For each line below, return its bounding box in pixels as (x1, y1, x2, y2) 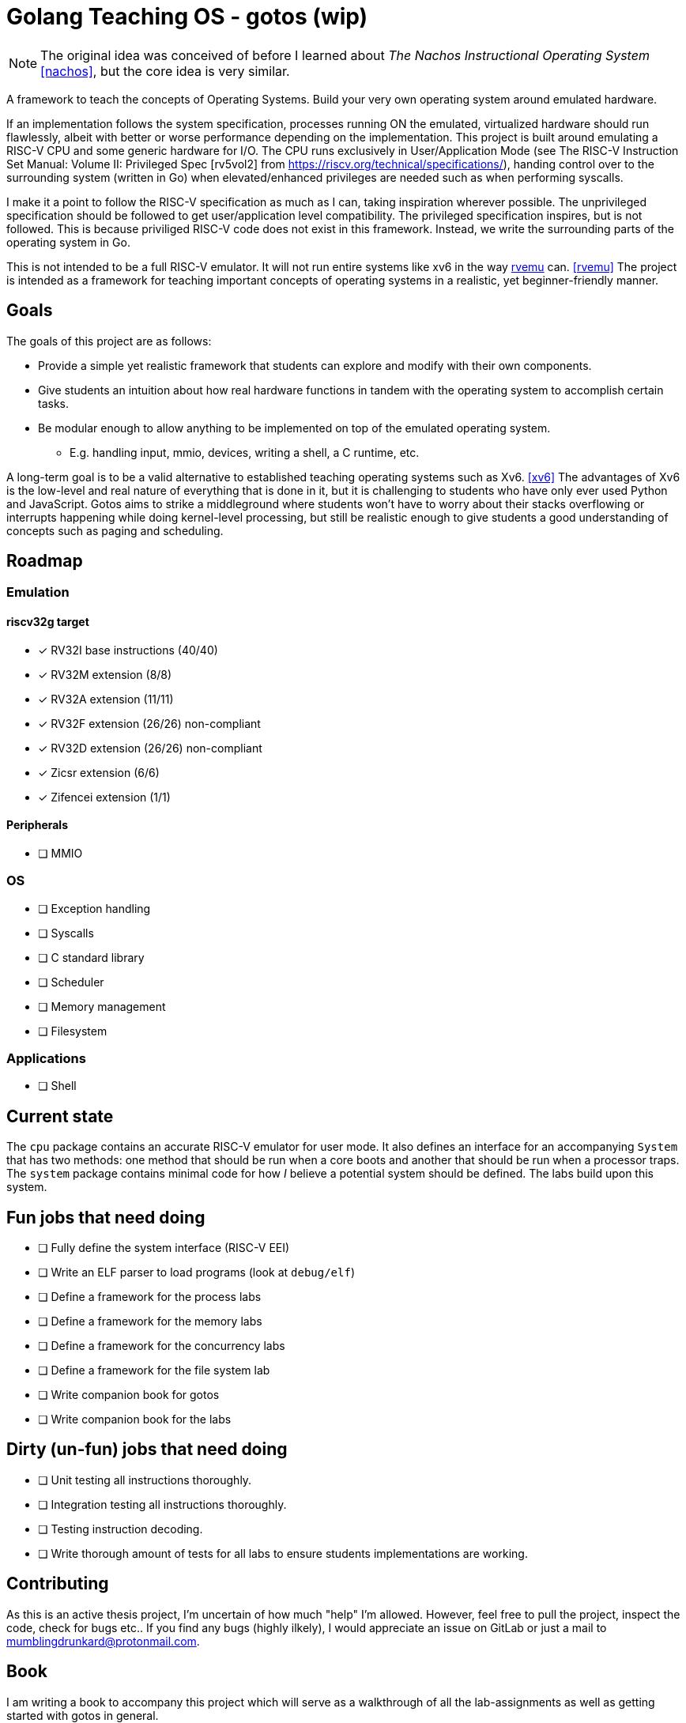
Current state (6, 1106, 114, 1126)
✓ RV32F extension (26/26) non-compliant (38, 716, 261, 730)
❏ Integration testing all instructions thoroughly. (38, 1497, 287, 1511)
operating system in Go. (6, 235, 130, 249)
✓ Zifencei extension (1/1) (38, 790, 171, 804)
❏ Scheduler (38, 975, 104, 989)
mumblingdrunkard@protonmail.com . (6, 1634, 200, 1648)
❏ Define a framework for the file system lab (38, 1363, 270, 1378)
